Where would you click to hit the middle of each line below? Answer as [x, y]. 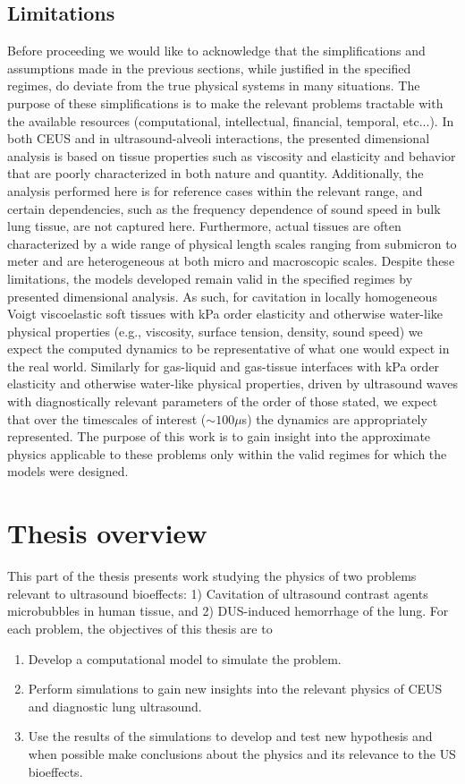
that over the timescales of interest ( [107, 418]
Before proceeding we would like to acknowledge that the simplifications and [216, 51]
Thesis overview [107, 533]
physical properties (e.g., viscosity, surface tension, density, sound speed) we [215, 331]
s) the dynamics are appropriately [334, 418]
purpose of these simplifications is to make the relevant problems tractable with [225, 102]
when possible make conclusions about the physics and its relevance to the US [242, 753]
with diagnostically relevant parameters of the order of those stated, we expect [223, 401]
